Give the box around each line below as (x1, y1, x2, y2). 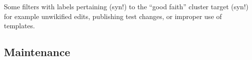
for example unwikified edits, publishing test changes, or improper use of (4, 11, 222, 21)
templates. (4, 20, 35, 31)
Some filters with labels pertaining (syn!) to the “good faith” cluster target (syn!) (4, 1, 249, 11)
